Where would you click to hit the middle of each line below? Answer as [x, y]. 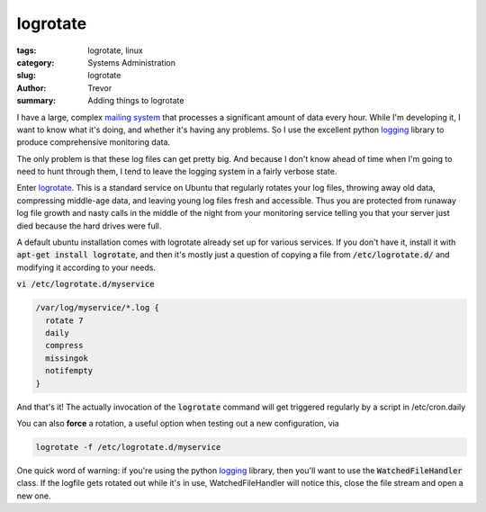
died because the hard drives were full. [89, 226]
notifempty [69, 371]
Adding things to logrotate [136, 101]
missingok [67, 358]
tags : [27, 50]
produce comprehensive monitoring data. [94, 142]
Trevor [100, 88]
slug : [26, 76]
